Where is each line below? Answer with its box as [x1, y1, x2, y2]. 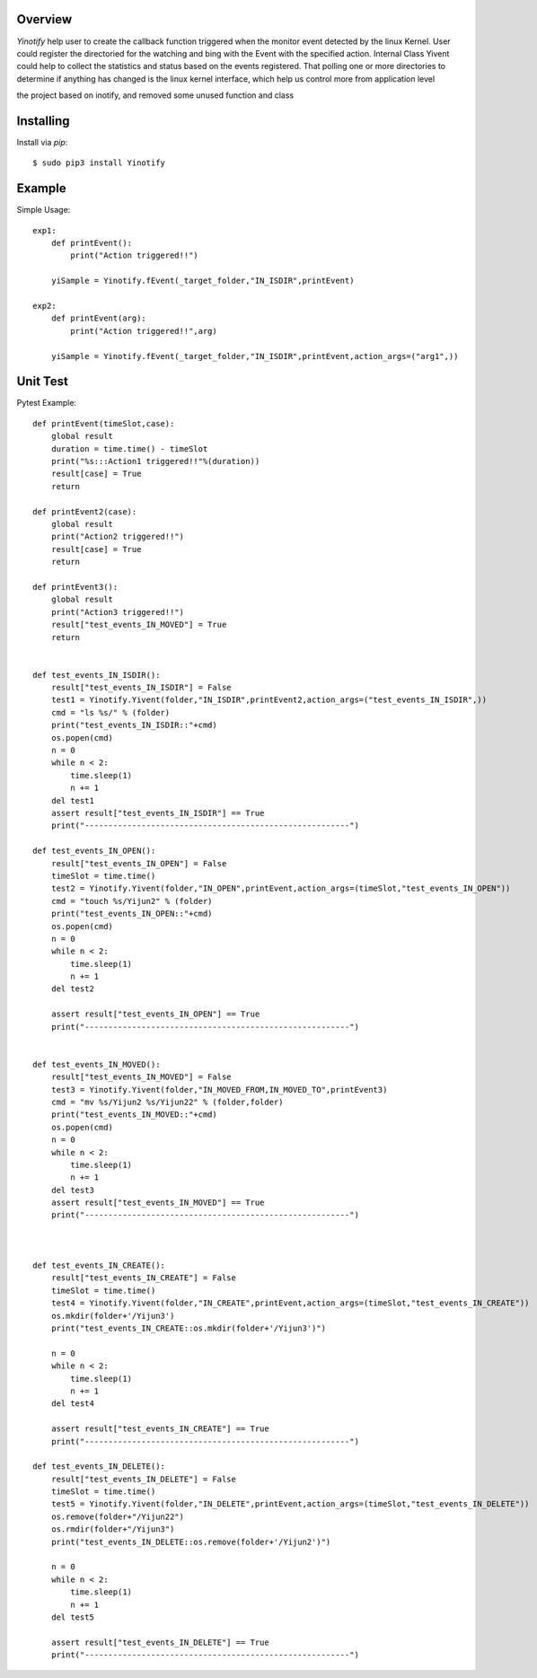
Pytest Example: [16, 398, 76, 409]
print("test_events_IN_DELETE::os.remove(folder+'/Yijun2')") [50, 1536, 331, 1547]
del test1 [50, 795, 94, 805]
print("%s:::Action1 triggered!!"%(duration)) [50, 456, 260, 467]
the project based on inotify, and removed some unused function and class [16, 90, 295, 101]
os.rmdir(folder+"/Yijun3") [50, 1524, 175, 1534]
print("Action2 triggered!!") [50, 532, 184, 542]
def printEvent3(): [32, 582, 119, 592]
